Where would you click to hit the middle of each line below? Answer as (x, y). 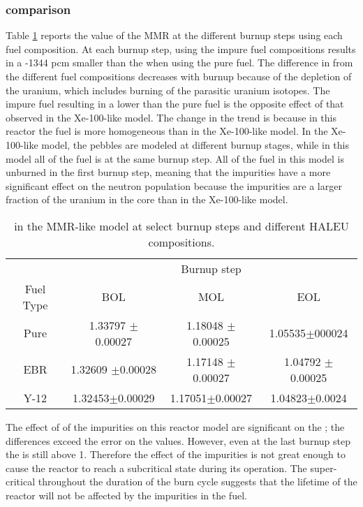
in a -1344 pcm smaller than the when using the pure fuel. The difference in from (179, 63)
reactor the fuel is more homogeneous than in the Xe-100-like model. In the (167, 131)
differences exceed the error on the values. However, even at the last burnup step (178, 440)
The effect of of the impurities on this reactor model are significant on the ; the (175, 426)
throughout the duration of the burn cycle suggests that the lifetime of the (198, 482)
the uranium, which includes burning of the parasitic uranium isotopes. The (168, 90)
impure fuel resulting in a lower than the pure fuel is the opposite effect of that (175, 104)
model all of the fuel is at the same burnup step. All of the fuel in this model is (175, 158)
